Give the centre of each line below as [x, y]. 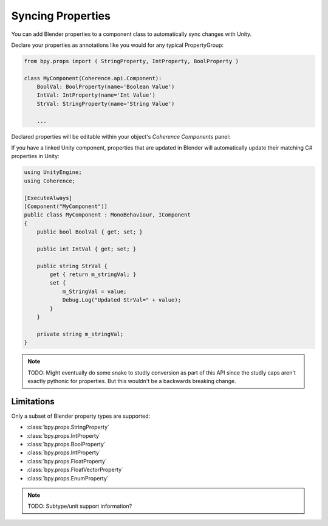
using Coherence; [50, 181]
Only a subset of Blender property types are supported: [81, 416]
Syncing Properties [61, 16]
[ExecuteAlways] [48, 198]
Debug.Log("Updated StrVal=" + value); [122, 300]
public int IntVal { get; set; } [87, 249]
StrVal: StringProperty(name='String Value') [106, 104]
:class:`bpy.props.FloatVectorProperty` [75, 470]
